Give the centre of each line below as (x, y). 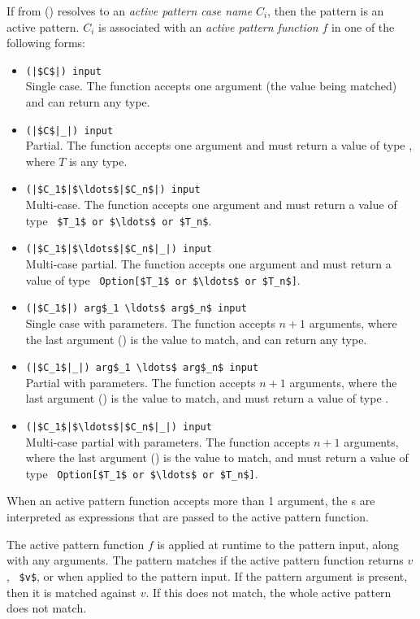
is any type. (98, 161)
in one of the (363, 26)
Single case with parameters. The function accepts (150, 323)
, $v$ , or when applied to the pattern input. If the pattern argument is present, (207, 575)
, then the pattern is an (326, 11)
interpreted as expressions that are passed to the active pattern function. (188, 517)
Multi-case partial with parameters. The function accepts (168, 441)
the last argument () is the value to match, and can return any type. (196, 339)
